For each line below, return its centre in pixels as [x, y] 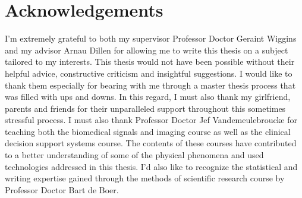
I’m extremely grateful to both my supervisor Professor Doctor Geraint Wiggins [151, 38]
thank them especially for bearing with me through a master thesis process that [150, 85]
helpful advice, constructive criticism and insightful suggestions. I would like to [149, 73]
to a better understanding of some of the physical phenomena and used [134, 155]
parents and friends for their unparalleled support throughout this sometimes [145, 108]
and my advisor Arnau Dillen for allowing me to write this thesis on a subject [147, 50]
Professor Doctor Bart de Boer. [62, 189]
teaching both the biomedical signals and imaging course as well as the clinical [148, 131]
